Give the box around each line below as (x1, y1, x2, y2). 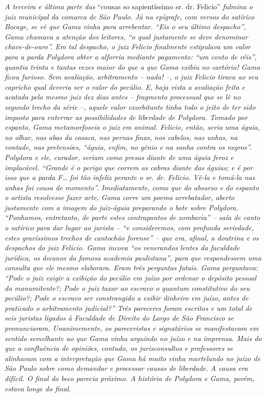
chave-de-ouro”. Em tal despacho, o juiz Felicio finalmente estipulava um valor (5, 41, 251, 52)
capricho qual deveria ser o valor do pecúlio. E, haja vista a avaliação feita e (5, 81, 245, 92)
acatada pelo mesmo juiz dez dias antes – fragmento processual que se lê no (5, 91, 241, 102)
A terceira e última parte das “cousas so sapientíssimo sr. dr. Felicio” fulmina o (5, 1, 253, 11)
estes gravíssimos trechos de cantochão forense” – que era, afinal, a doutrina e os (5, 232, 259, 243)
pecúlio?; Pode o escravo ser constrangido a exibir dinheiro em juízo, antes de (5, 292, 249, 303)
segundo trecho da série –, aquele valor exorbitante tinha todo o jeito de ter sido (5, 101, 256, 112)
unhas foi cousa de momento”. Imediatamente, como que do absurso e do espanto (5, 182, 259, 192)
